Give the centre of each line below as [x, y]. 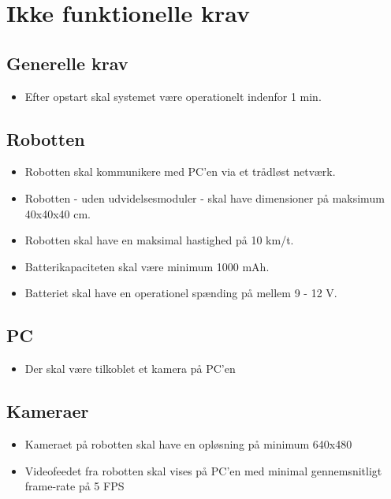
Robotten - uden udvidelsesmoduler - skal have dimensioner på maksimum [205, 197]
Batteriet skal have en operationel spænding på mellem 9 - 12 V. [181, 293]
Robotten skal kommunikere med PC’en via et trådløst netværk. [180, 171]
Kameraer [48, 411]
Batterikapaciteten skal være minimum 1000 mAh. [147, 266]
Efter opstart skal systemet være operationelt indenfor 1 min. [173, 96]
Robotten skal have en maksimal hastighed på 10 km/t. [159, 240]
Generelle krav [67, 63]
